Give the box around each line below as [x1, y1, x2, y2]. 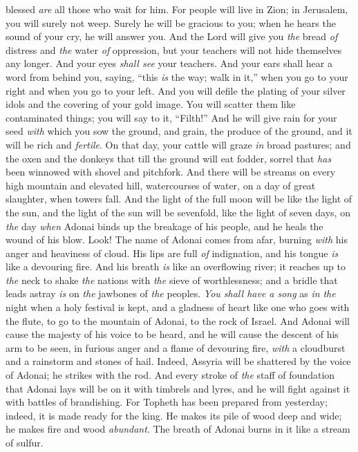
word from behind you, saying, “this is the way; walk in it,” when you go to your [6, 69, 348, 84]
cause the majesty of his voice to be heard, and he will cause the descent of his [6, 327, 339, 341]
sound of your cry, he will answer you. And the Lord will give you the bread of [6, 29, 338, 44]
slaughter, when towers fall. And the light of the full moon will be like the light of [6, 191, 352, 206]
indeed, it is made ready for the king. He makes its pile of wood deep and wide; [6, 408, 342, 422]
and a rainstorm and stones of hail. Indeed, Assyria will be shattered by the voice [6, 354, 351, 368]
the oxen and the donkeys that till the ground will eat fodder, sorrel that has [6, 151, 332, 165]
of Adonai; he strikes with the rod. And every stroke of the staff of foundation [6, 368, 335, 382]
